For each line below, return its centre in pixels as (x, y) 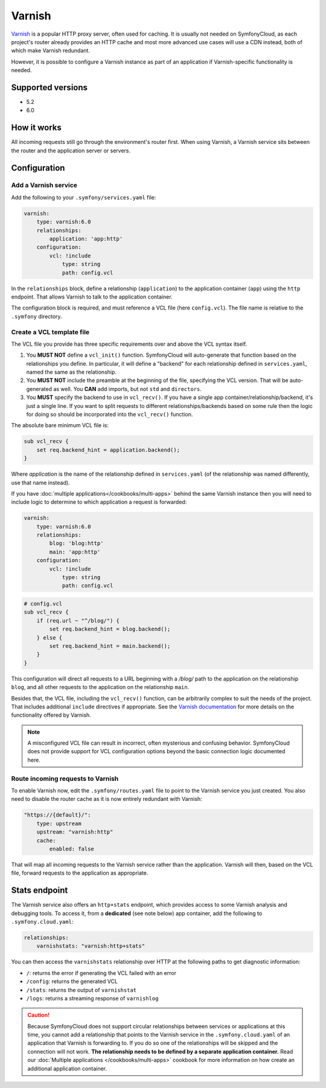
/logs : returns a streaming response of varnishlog (92, 998)
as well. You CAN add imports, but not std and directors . (128, 389)
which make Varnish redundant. (51, 51)
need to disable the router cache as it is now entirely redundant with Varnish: (107, 799)
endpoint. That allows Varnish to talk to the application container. (92, 297)
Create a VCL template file (50, 332)
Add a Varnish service (44, 186)
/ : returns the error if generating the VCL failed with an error (101, 973)
